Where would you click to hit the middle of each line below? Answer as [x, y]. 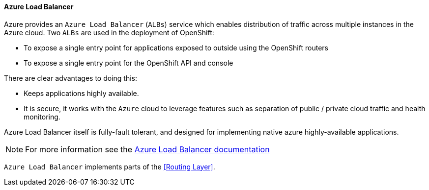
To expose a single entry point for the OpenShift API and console [129, 63]
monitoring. [42, 117]
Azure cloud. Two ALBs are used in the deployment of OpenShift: [109, 32]
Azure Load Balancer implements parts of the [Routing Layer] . [110, 166]
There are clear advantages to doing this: [71, 78]
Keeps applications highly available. [81, 93]
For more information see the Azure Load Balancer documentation [147, 149]
